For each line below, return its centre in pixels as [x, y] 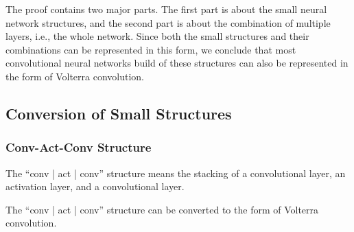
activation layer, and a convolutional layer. [95, 186]
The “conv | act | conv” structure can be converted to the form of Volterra [162, 209]
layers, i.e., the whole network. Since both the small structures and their [157, 36]
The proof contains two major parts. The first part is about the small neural [166, 9]
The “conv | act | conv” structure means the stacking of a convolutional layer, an [176, 173]
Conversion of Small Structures [119, 113]
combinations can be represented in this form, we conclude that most [151, 49]
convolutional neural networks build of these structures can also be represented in [177, 63]
